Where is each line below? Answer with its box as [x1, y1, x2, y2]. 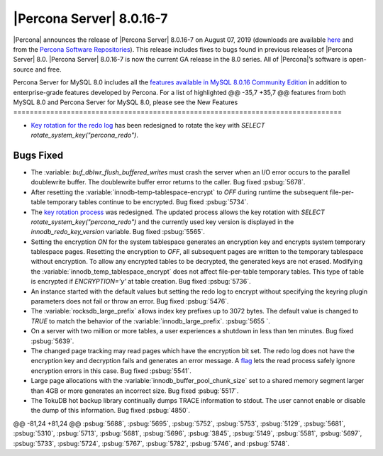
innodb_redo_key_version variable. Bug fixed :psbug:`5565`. [30, 228, 205, 236]
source [13, 65, 34, 74]
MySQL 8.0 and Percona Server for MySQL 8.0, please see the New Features [13, 98, 238, 106]
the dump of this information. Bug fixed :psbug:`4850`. [30, 406, 191, 415]
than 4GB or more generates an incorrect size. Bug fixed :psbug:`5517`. [30, 387, 239, 395]
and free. [35, 65, 62, 74]
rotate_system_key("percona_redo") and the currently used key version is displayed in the [30, 217, 294, 226]
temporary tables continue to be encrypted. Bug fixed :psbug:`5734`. [47, 198, 248, 206]
